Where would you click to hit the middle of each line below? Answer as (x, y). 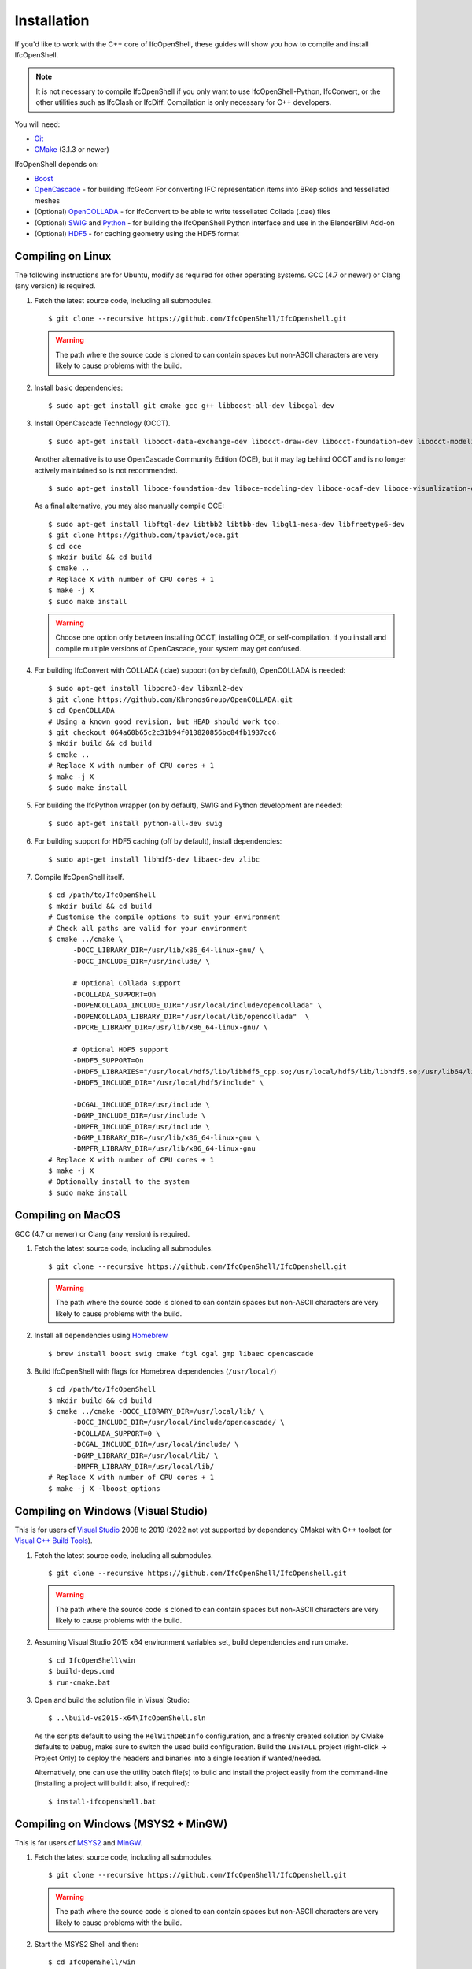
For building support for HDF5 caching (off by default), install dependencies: (158, 841)
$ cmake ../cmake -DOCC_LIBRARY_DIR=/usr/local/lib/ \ (156, 1411)
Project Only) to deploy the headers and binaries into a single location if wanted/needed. (178, 1758)
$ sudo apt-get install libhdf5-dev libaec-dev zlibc (154, 859)
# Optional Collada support (127, 983)
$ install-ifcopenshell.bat (102, 1801)
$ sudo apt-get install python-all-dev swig (136, 823)
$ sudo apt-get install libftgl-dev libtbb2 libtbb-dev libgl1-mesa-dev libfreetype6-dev (227, 524)
